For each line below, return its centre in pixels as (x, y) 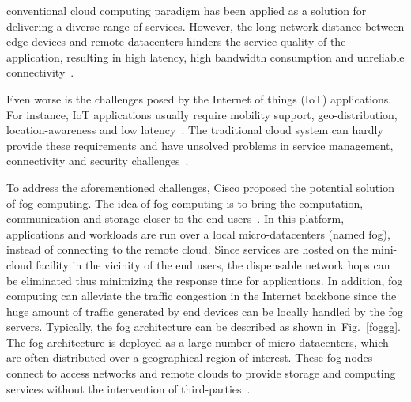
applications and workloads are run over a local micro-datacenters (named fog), (198, 233)
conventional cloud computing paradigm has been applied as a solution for (187, 10)
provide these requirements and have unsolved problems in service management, (200, 145)
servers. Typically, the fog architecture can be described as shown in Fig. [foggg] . (204, 327)
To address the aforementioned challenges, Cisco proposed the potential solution (200, 187)
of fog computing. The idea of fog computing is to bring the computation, (185, 203)
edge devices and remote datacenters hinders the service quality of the (176, 41)
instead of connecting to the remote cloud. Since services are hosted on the (187, 249)
